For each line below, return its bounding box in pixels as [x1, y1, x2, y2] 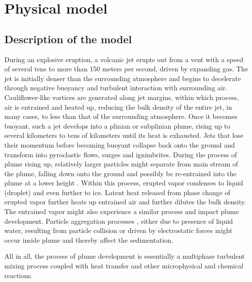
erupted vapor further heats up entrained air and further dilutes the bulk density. [4, 197, 246, 207]
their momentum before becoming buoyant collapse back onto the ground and [4, 139, 235, 149]
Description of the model [4, 31, 132, 46]
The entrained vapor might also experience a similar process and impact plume [4, 206, 239, 216]
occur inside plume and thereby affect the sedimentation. [4, 234, 173, 245]
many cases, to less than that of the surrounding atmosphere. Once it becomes [4, 111, 237, 121]
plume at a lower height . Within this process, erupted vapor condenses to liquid [4, 178, 243, 188]
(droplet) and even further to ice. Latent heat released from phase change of [4, 187, 231, 197]
